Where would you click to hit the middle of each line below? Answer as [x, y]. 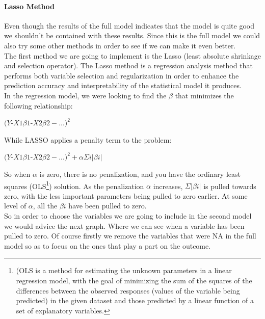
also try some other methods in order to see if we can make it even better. [120, 45]
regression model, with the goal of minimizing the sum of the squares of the [134, 280]
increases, [168, 186]
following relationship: [38, 105]
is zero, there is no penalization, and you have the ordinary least [140, 174]
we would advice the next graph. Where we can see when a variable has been [124, 225]
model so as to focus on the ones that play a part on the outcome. [108, 245]
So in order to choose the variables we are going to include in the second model [128, 215]
